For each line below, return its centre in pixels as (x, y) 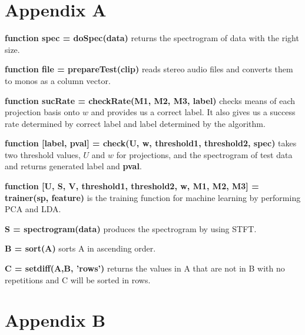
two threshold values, (43, 154)
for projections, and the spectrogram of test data (204, 154)
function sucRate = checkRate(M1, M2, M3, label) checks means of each (150, 100)
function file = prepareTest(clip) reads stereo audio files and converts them (149, 69)
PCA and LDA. (33, 209)
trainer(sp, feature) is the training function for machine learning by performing (153, 197)
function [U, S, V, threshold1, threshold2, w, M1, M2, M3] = (132, 186)
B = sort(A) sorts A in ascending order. (80, 248)
